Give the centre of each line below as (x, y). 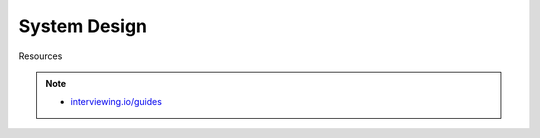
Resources (40, 56)
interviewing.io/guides (116, 102)
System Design (83, 26)
